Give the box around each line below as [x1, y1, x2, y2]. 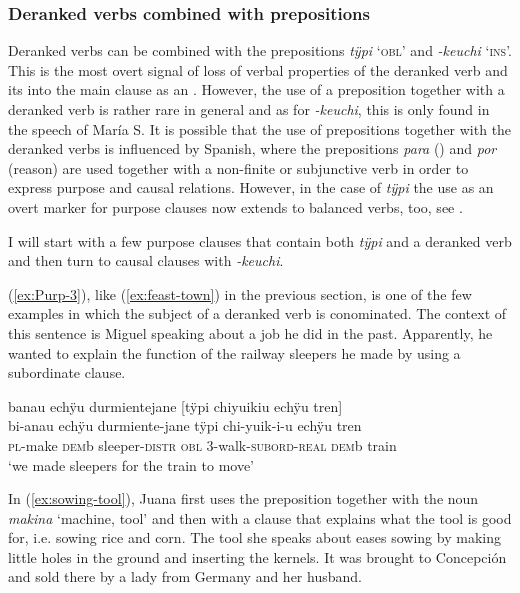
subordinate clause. [8, 362, 126, 383]
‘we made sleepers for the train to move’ [8, 454, 255, 475]
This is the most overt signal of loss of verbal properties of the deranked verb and [8, 59, 508, 80]
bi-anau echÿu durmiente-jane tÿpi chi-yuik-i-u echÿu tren [8, 415, 362, 436]
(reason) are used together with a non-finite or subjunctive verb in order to [8, 157, 469, 178]
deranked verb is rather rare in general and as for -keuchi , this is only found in [8, 99, 490, 119]
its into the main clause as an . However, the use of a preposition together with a [8, 79, 505, 100]
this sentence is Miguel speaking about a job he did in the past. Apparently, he [8, 322, 493, 343]
